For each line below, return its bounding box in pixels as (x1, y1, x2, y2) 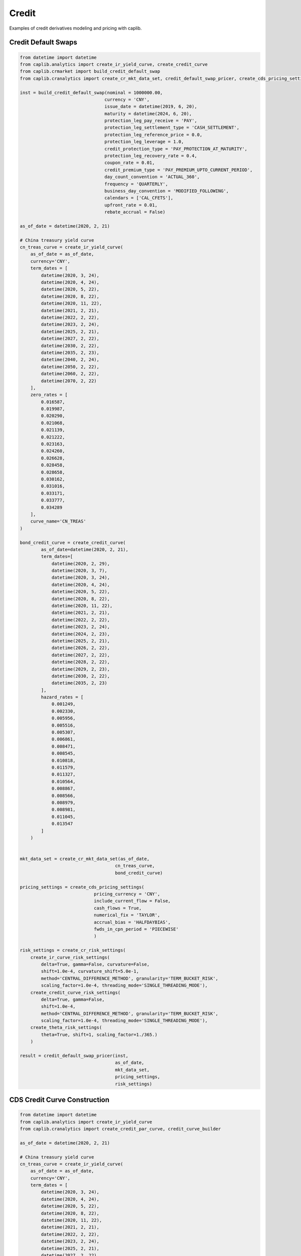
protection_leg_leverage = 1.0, (104, 139, 184, 145)
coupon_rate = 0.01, (104, 160, 155, 166)
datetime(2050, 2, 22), (41, 364, 100, 369)
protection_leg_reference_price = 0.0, (104, 132, 203, 138)
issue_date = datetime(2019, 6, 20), (104, 103, 198, 110)
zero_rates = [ (30, 392, 68, 398)
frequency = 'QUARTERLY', (104, 181, 168, 187)
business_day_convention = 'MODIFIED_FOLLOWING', (104, 188, 229, 193)
